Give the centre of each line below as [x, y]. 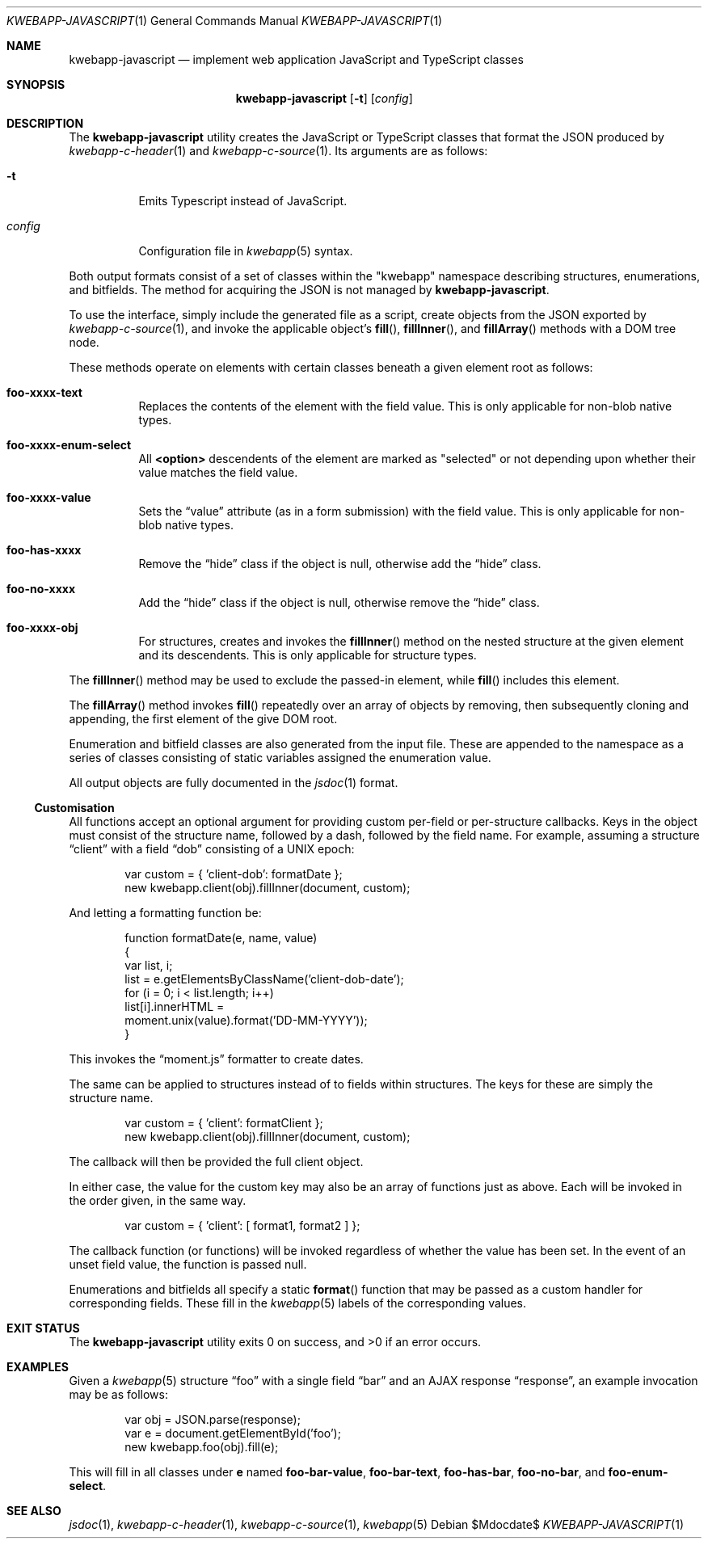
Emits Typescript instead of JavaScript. [243, 201]
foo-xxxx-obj [42, 627]
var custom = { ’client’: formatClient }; [224, 1123]
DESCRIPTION [45, 123]
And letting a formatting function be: [165, 913]
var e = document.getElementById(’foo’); [233, 1433]
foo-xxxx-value [49, 497]
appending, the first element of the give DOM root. [203, 719]
